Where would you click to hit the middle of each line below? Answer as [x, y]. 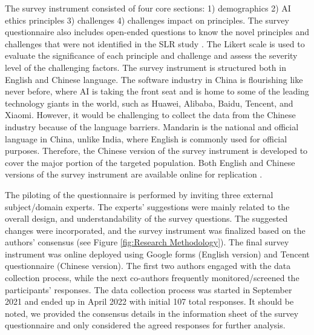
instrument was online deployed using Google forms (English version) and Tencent [157, 254]
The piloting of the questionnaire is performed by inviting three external [139, 194]
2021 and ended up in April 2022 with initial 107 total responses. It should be [149, 301]
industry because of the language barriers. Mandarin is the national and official [152, 126]
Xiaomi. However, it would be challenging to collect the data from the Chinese [150, 115]
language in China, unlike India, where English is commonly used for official [146, 138]
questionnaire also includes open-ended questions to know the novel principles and [157, 32]
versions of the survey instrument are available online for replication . [134, 174]
